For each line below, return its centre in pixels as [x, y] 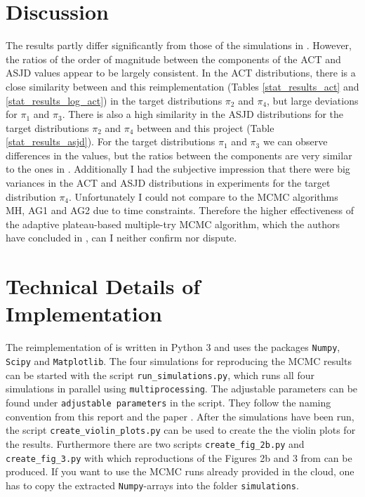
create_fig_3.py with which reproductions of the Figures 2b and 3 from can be [179, 457]
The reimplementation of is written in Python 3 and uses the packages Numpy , [173, 347]
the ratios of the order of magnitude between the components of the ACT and [173, 59]
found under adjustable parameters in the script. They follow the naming [168, 402]
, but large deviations [313, 100]
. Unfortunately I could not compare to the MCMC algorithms [204, 196]
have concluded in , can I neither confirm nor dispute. [121, 238]
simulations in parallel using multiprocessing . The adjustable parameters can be [182, 389]
